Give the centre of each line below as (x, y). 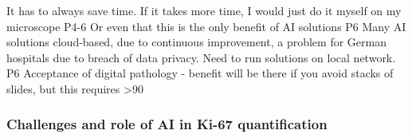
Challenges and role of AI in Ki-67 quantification (167, 124)
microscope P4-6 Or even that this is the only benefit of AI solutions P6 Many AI (206, 26)
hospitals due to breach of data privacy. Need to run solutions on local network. (201, 57)
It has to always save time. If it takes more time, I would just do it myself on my (204, 10)
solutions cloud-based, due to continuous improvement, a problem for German (196, 42)
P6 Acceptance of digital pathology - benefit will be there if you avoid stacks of (200, 73)
